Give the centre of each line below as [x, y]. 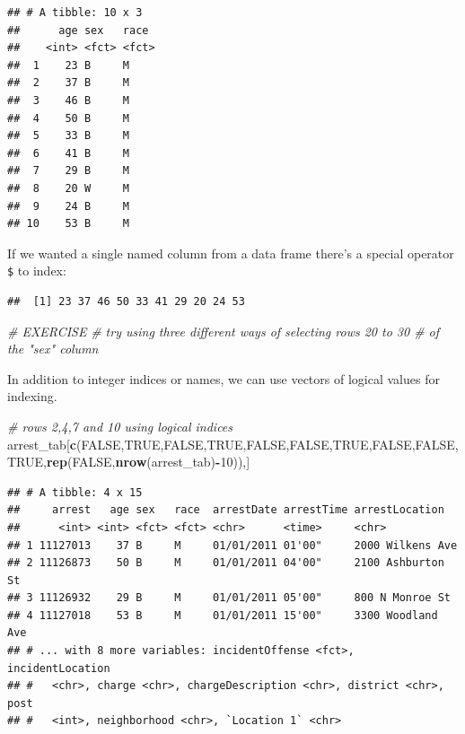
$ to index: [37, 271]
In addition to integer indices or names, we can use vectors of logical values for [224, 378]
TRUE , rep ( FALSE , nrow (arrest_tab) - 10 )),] [129, 462]
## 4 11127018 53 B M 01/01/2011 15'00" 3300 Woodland [223, 615]
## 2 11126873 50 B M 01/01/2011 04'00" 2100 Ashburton [226, 563]
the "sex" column [53, 349]
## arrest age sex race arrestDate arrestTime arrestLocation [226, 510]
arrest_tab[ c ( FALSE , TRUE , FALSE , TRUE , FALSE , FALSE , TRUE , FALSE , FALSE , [233, 444]
